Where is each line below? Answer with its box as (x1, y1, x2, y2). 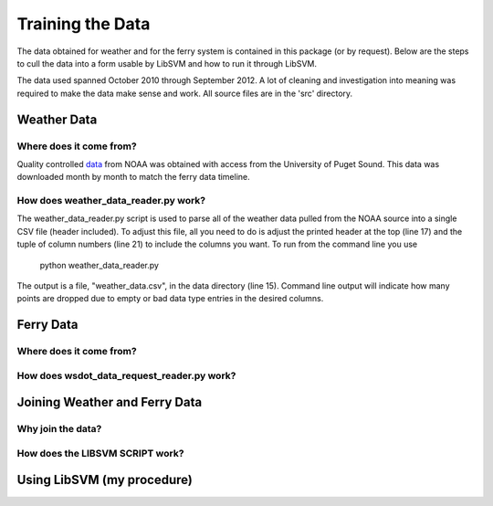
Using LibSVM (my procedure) (16, 472, 194, 488)
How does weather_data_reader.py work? (16, 195, 205, 207)
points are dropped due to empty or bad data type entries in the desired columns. (16, 293, 324, 304)
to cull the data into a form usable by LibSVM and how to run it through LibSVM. (16, 58, 317, 69)
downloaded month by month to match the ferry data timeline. (16, 172, 250, 183)
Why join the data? (16, 423, 102, 436)
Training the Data (16, 14, 151, 34)
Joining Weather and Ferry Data (16, 395, 203, 410)
